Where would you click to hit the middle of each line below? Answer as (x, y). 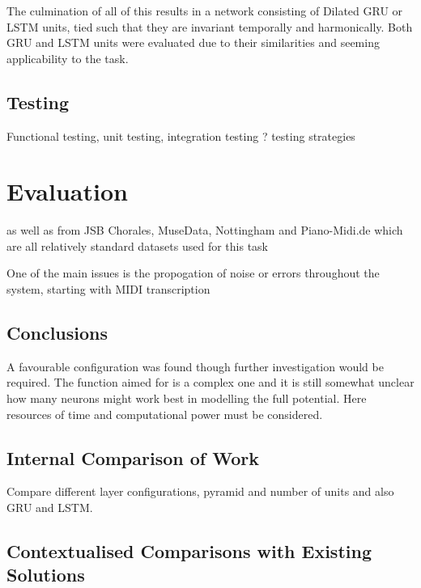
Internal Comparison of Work (133, 457)
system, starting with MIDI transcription (108, 289)
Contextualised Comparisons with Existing (189, 551)
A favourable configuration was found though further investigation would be (195, 366)
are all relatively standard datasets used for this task (138, 245)
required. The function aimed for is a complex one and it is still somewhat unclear (210, 382)
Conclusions (57, 333)
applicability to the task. (68, 58)
